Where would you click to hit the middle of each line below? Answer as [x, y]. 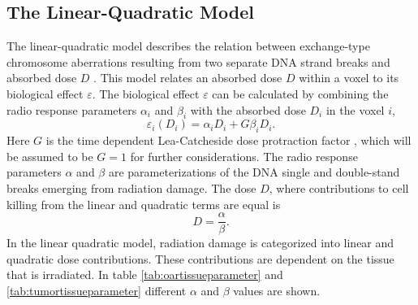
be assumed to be [50, 156]
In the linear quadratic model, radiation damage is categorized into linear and [200, 243]
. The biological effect [146, 93]
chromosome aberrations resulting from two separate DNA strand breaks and [198, 61]
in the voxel [355, 109]
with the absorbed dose [248, 109]
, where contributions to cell [339, 187]
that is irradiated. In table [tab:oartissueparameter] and [145, 274]
